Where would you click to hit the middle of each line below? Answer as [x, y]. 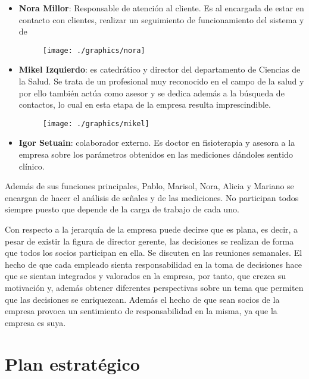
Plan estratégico [72, 363]
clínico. [32, 166]
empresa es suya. [35, 322]
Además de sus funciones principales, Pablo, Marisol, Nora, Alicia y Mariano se [149, 186]
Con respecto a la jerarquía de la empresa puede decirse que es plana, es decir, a [152, 229]
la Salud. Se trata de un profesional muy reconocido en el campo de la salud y [161, 81]
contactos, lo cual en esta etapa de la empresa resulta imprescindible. [145, 104]
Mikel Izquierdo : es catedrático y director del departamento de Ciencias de [160, 69]
